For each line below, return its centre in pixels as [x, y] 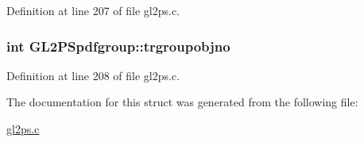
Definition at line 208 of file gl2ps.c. [93, 75]
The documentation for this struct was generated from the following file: [182, 102]
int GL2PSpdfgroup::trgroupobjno [118, 46]
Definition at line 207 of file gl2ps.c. [93, 10]
